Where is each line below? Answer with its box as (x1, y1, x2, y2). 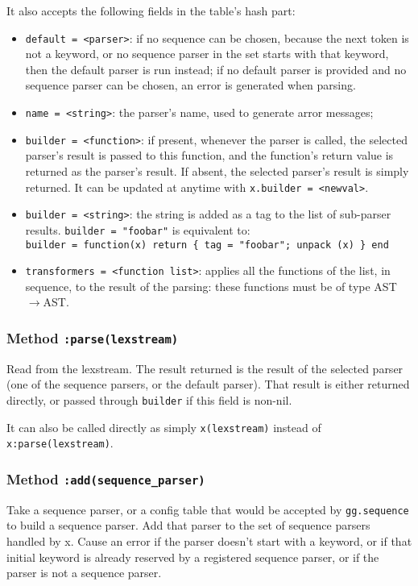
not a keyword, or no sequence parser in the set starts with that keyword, (25, 45, 389, 62)
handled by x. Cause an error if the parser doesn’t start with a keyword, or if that (6, 532, 412, 549)
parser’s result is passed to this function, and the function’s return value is (25, 147, 394, 164)
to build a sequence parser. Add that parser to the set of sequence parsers (6, 517, 370, 534)
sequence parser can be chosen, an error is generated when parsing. (25, 77, 356, 94)
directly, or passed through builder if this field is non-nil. (6, 391, 292, 408)
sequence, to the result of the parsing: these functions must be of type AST (25, 277, 397, 294)
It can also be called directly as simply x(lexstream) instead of (6, 418, 321, 435)
